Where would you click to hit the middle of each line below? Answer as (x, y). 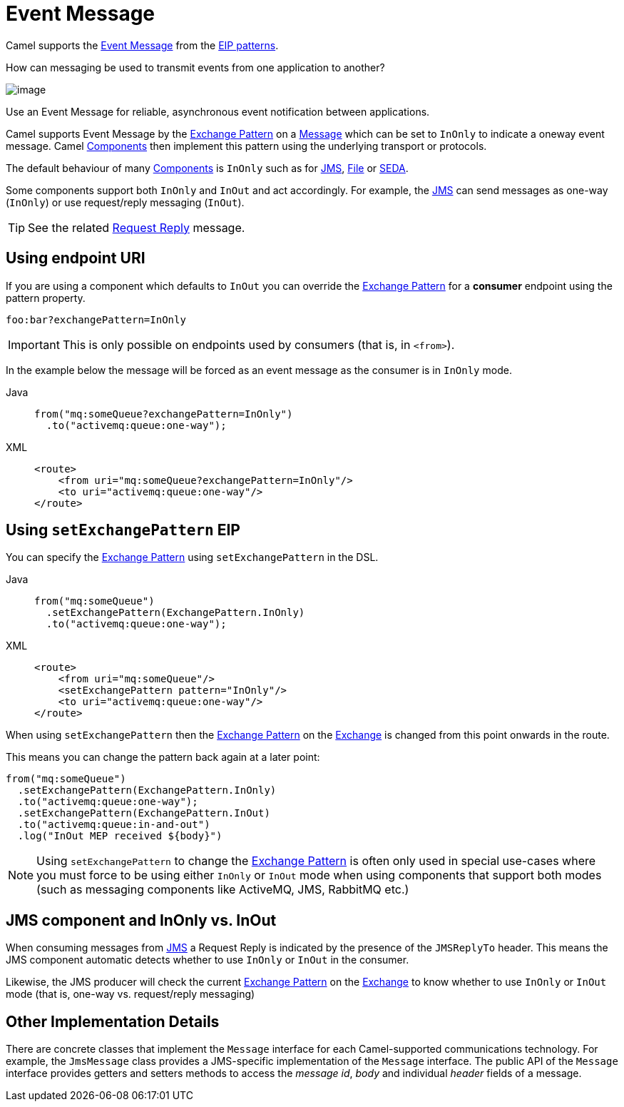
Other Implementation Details (113, 1021)
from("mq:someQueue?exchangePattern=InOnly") (164, 414)
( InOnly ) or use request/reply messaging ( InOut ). (125, 202)
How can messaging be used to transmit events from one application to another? (195, 67)
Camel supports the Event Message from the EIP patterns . (142, 45)
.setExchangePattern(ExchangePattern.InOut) (144, 813)
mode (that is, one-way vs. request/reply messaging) (131, 994)
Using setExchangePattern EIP (123, 530)
